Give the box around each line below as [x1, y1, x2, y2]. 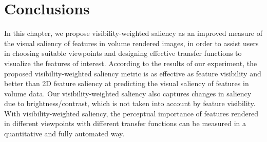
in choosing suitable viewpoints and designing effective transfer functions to [4, 48, 242, 58]
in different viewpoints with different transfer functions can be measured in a [4, 118, 246, 129]
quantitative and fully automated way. [4, 128, 125, 139]
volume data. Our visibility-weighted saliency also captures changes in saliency [4, 88, 252, 98]
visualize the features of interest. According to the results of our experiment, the [4, 57, 257, 68]
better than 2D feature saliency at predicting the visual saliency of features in [4, 78, 249, 89]
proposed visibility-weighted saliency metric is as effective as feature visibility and [4, 68, 261, 78]
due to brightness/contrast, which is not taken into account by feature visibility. [4, 98, 256, 109]
